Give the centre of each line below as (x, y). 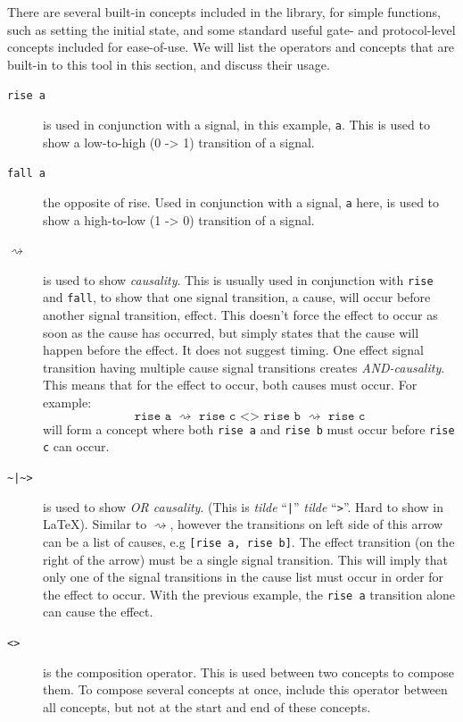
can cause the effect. (98, 612)
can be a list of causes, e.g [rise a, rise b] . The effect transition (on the (249, 541)
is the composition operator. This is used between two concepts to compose (248, 672)
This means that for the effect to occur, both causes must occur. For (230, 385)
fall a (26, 174)
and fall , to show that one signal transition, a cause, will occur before (237, 297)
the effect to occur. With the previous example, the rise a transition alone (249, 594)
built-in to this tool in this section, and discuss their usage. (169, 64)
